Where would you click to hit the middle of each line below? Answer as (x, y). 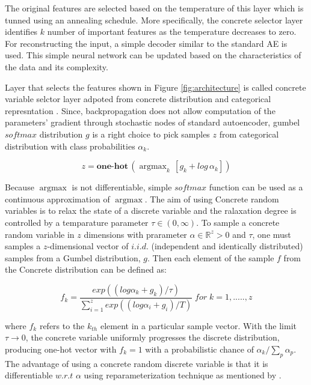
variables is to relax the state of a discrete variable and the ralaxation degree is (151, 211)
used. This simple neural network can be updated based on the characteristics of (153, 55)
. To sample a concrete (238, 222)
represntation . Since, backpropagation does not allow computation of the (140, 110)
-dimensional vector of (88, 246)
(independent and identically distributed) (227, 246)
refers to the (62, 325)
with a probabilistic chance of (199, 349)
